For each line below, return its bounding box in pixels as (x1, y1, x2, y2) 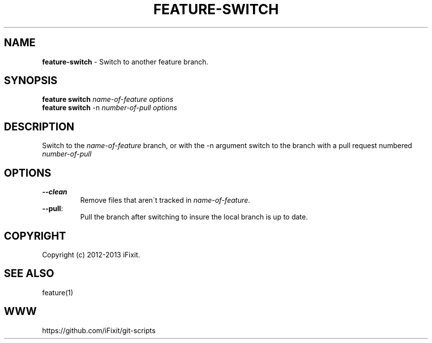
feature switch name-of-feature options (42, 95, 174, 104)
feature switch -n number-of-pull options (42, 103, 178, 112)
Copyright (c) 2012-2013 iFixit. (42, 250, 141, 259)
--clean (42, 187, 68, 196)
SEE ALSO (4, 267, 54, 280)
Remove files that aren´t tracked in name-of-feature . (80, 196, 251, 205)
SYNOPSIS (4, 74, 58, 87)
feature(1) (42, 288, 73, 297)
